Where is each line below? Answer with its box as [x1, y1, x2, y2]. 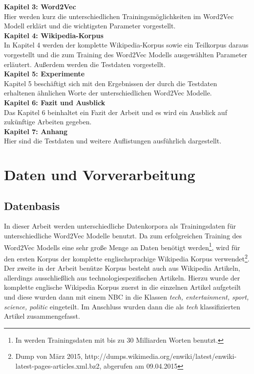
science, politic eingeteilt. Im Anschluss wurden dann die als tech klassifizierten [4, 301, 240, 311]
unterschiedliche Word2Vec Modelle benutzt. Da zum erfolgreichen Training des [4, 231, 242, 241]
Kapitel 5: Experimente [4, 69, 85, 79]
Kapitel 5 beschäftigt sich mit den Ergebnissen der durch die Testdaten [4, 78, 217, 88]
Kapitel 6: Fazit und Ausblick [4, 97, 106, 107]
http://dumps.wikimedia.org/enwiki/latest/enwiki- [85, 351, 237, 361]
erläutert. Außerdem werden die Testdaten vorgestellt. [4, 59, 166, 69]
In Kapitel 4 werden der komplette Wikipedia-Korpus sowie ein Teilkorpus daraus [4, 40, 249, 50]
